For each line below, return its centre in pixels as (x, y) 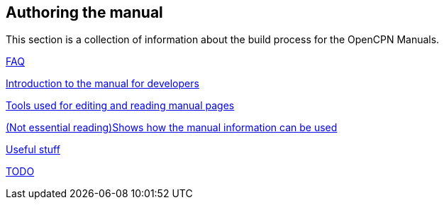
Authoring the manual (84, 12)
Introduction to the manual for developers (102, 84)
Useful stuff (33, 150)
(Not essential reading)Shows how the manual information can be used (172, 128)
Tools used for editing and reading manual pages (120, 106)
